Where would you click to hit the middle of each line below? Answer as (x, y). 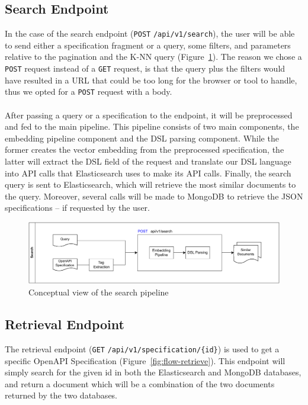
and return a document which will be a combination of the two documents (140, 383)
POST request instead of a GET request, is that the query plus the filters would (145, 68)
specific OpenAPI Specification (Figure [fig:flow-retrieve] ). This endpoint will (145, 360)
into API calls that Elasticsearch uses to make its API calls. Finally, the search (148, 173)
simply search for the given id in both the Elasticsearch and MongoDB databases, (153, 372)
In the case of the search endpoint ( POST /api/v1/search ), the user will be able (150, 33)
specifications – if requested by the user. (77, 208)
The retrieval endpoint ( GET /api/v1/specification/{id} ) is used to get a (142, 349)
